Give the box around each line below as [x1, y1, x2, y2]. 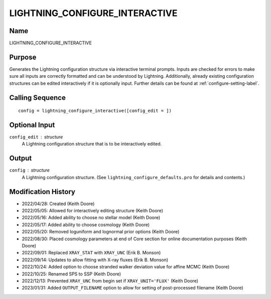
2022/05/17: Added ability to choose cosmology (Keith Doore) [22, 221, 150, 228]
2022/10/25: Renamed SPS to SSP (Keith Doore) [22, 271, 121, 277]
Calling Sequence [9, 93, 66, 102]
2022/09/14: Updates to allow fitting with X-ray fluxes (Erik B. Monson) [22, 256, 169, 263]
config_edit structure [9, 134, 63, 140]
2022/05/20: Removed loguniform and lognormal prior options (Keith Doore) [22, 229, 180, 235]
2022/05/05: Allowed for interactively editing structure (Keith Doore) [22, 208, 163, 214]
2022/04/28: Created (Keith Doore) [22, 201, 95, 207]
